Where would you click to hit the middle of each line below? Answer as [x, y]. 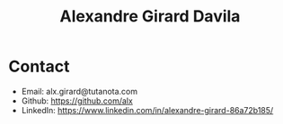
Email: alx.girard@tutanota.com [80, 91]
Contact [39, 66]
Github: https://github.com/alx [77, 101]
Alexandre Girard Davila [150, 17]
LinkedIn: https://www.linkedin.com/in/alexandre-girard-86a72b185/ [147, 110]
